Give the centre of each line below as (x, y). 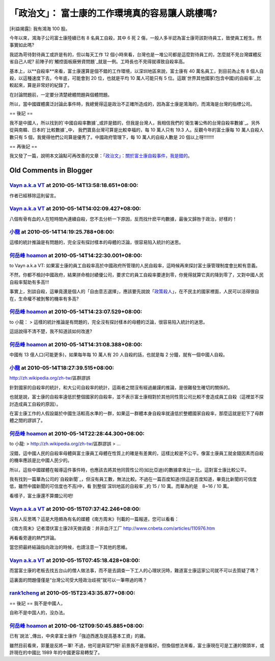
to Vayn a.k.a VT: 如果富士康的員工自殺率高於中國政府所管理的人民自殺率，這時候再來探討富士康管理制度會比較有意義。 (135, 265)
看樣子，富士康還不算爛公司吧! (42, 495)
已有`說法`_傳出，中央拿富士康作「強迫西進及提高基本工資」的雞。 (79, 636)
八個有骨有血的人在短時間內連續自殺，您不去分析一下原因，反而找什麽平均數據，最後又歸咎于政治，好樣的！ (123, 219)
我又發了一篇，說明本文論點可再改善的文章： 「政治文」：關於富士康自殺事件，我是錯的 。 (101, 156)
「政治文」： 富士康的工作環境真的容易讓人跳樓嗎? (113, 13)
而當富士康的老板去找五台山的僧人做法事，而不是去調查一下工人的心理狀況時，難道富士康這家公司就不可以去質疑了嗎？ (134, 571)
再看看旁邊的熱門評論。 (34, 538)
